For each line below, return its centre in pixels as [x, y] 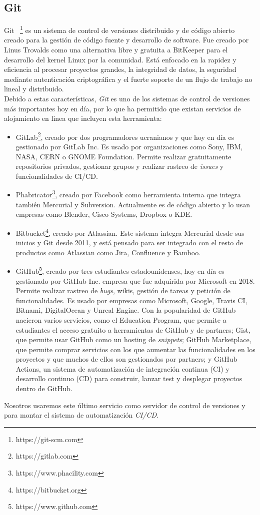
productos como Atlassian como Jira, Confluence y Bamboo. [108, 252]
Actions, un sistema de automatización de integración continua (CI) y [122, 368]
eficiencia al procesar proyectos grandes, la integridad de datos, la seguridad [120, 69]
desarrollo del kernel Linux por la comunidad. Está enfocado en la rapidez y [120, 59]
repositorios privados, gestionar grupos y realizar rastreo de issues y [120, 166]
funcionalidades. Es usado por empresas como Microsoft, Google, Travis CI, [131, 300]
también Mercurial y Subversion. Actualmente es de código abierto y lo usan [133, 204]
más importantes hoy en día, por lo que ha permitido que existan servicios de [122, 108]
